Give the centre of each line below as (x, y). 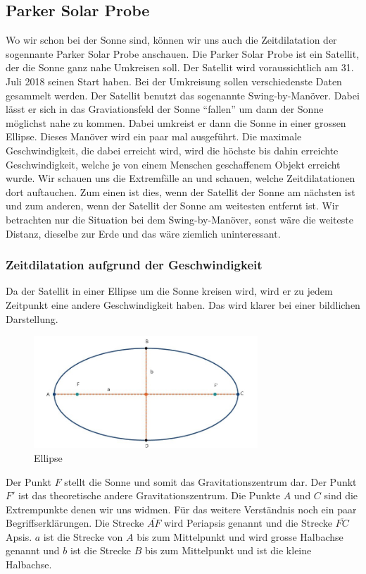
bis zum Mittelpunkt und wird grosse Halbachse (240, 536)
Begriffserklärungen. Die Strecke (75, 523)
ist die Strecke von (83, 536)
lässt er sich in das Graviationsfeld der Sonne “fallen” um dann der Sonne (165, 109)
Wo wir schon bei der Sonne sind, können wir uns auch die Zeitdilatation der (171, 40)
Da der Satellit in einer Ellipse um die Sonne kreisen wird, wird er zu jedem (169, 291)
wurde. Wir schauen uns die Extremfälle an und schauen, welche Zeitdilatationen (181, 178)
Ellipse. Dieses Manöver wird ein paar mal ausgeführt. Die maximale (154, 136)
